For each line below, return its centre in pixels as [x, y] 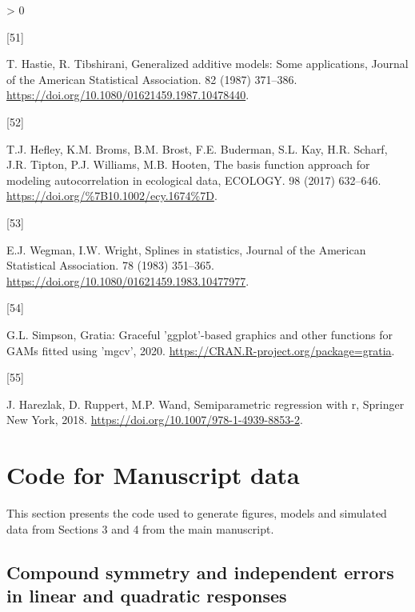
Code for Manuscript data [153, 475]
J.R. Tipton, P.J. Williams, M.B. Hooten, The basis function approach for [188, 164]
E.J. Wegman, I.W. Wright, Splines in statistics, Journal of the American [186, 249]
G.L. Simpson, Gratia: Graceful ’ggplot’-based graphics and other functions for [200, 334]
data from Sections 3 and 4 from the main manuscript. [140, 528]
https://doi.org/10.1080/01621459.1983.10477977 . [128, 280]
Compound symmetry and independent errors [200, 572]
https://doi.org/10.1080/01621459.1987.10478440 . [128, 95]
